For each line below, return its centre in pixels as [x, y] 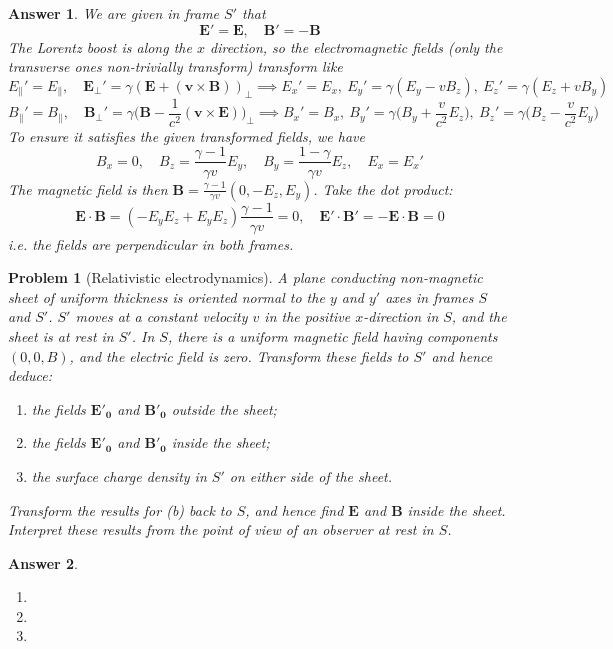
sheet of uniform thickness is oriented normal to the [166, 296]
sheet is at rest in [61, 335]
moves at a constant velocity [161, 316]
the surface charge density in [119, 475]
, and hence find [294, 509]
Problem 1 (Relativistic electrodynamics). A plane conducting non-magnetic [245, 277]
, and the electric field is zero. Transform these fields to [239, 355]
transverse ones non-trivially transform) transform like [175, 66]
